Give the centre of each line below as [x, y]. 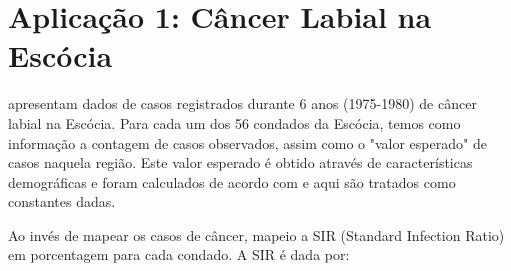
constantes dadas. [62, 201]
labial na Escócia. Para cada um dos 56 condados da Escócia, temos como [234, 122]
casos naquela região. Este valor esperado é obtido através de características [240, 162]
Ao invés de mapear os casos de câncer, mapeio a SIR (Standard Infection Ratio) [256, 234]
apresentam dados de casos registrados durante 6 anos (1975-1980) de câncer [242, 103]
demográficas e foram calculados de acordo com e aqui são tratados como [232, 181]
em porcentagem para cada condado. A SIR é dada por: [179, 254]
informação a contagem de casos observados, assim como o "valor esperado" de [247, 142]
